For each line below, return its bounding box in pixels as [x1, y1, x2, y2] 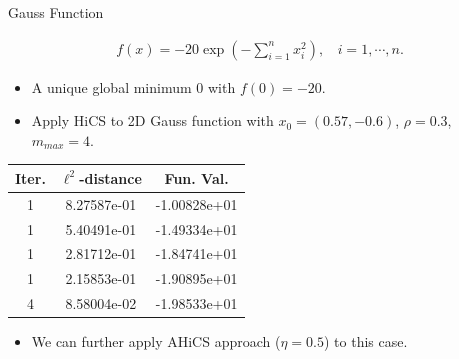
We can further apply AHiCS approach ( [31, 331, 281, 352]
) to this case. [323, 331, 408, 352]
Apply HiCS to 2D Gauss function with [31, 110, 274, 131]
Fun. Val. [164, 167, 229, 188]
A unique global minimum [31, 76, 192, 97]
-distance [79, 167, 142, 188]
